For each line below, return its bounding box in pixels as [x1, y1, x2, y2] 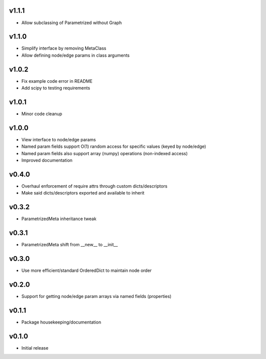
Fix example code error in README [21, 78, 93, 84]
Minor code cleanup [21, 111, 63, 117]
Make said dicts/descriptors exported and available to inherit [21, 190, 145, 196]
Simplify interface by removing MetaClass [21, 45, 106, 51]
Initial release [21, 345, 49, 351]
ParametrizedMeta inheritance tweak [21, 216, 97, 222]
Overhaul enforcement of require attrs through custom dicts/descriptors [21, 183, 167, 189]
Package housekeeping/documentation [21, 319, 101, 325]
